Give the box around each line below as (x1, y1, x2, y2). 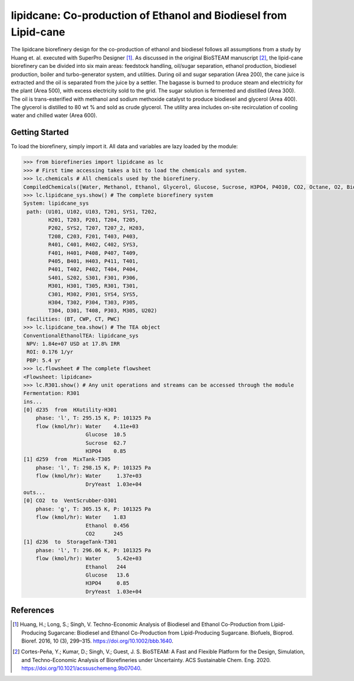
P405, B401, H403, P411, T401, (48, 258, 139, 265)
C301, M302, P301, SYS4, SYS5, (48, 291, 139, 297)
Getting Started (11, 127, 69, 137)
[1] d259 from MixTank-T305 (23, 456, 111, 463)
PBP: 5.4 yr (27, 357, 61, 364)
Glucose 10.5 (86, 431, 126, 438)
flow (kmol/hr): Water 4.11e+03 (35, 423, 139, 430)
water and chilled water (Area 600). (11, 112, 97, 119)
